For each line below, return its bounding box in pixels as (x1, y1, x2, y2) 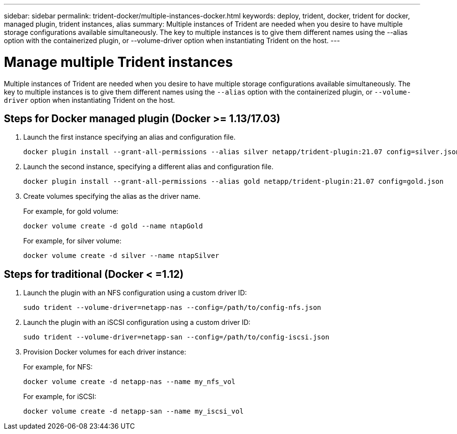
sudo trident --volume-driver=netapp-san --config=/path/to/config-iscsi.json (23, 333, 330, 341)
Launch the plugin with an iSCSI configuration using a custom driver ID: (23, 318, 251, 327)
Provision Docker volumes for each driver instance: (23, 348, 186, 356)
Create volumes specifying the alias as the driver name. (23, 192, 200, 201)
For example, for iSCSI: (23, 392, 96, 401)
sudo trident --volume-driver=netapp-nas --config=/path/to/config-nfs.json (23, 304, 321, 312)
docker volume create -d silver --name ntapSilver (23, 252, 219, 260)
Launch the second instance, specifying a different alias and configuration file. (23, 162, 274, 171)
